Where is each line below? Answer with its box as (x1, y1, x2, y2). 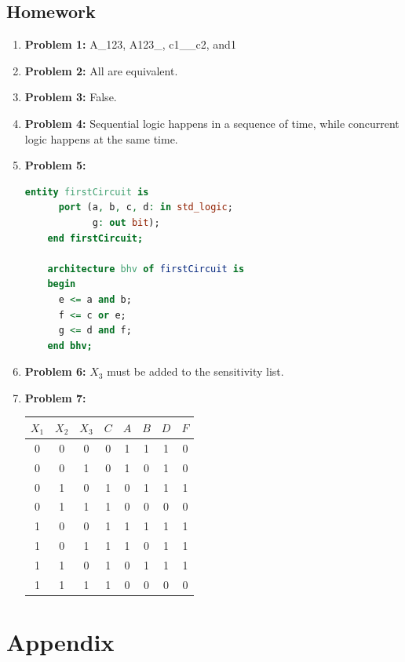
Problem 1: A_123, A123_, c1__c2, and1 (24, 36, 236, 53)
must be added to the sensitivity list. (107, 363, 284, 380)
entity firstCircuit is (24, 186, 149, 198)
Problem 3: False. (24, 89, 117, 105)
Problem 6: (24, 363, 86, 380)
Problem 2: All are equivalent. (24, 62, 178, 78)
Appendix (6, 626, 115, 658)
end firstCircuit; (47, 232, 144, 244)
